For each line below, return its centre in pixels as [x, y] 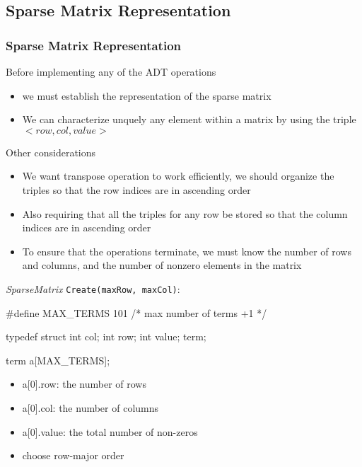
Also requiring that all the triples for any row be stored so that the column [185, 213]
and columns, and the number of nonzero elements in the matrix [162, 265]
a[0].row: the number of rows [84, 384]
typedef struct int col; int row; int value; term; [106, 336]
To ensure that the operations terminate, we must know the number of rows [187, 251]
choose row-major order [73, 455]
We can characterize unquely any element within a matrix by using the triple [189, 119]
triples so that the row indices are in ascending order [136, 189]
